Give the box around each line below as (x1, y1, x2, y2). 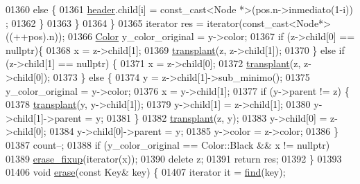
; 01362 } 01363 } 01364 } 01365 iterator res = (6, 15, 204, 30)
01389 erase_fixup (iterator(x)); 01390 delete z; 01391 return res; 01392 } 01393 (6, 151, 342, 165)
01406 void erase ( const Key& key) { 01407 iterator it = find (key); (6, 165, 286, 179)
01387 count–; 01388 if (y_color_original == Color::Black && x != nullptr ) (6, 137, 330, 151)
